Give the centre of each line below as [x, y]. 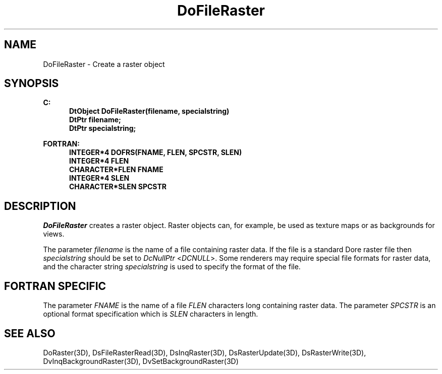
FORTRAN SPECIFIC [55, 286]
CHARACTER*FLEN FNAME [116, 170]
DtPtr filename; [95, 120]
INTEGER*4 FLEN [99, 161]
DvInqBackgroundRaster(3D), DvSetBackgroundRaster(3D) [141, 361]
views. [54, 234]
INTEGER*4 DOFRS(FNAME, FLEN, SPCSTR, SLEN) [156, 153]
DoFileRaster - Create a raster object [104, 64]
